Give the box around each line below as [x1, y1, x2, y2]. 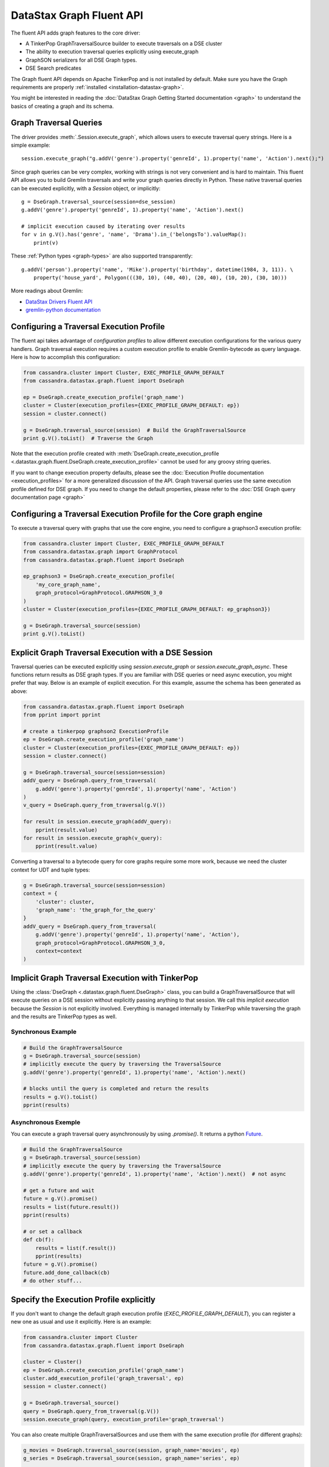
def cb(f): [23, 1236, 55, 1243]
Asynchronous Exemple [11, 1118, 81, 1126]
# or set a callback [23, 1228, 82, 1235]
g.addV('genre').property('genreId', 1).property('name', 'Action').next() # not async [23, 1171, 287, 1178]
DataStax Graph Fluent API [11, 9, 144, 22]
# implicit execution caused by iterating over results [21, 223, 185, 230]
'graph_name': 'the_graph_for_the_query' [35, 907, 157, 913]
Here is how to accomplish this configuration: [11, 353, 120, 360]
